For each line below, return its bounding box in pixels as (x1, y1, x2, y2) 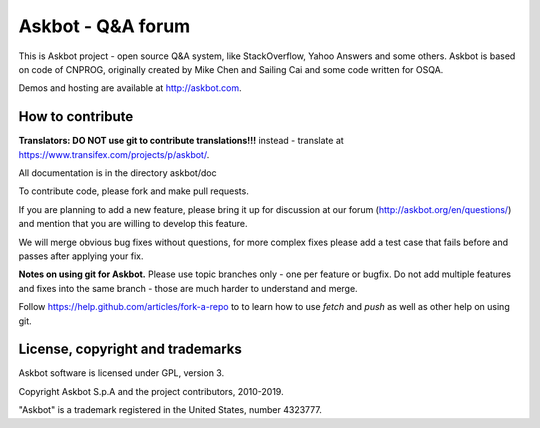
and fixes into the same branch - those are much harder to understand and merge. (18, 282, 359, 294)
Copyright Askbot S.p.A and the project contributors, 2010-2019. (18, 385, 284, 397)
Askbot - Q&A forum (18, 15, 191, 37)
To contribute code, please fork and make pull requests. (18, 185, 249, 197)
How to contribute (18, 108, 134, 125)
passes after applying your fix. (18, 250, 144, 262)
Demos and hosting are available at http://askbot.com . (18, 82, 242, 94)
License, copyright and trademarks (18, 341, 242, 358)
